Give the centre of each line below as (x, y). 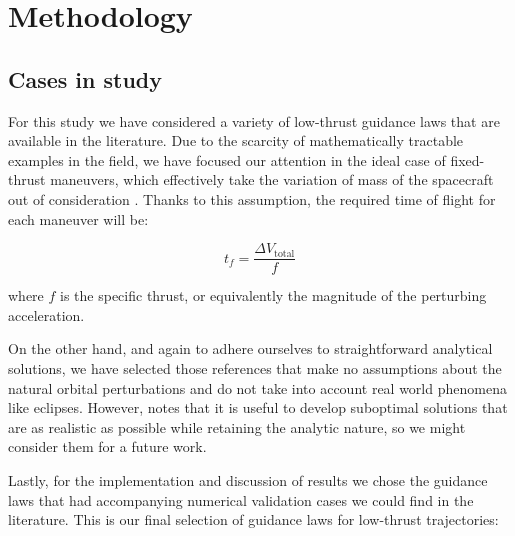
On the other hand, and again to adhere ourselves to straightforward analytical (250, 348)
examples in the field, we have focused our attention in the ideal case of (227, 159)
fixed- (467, 159)
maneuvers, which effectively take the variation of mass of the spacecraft (272, 179)
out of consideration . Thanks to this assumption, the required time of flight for (252, 198)
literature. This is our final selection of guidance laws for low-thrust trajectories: (253, 519)
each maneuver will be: (78, 218)
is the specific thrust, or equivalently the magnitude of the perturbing (273, 295)
